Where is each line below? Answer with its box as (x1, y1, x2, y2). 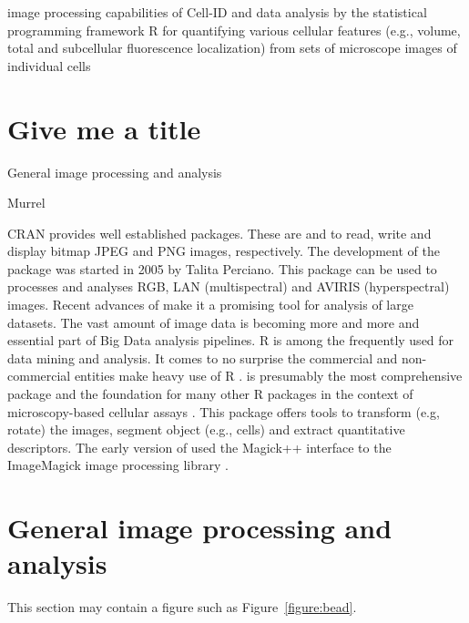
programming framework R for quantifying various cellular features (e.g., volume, (7, 20, 461, 39)
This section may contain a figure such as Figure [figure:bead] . (7, 597, 357, 617)
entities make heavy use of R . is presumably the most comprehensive (74, 366, 463, 385)
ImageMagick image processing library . (7, 455, 229, 475)
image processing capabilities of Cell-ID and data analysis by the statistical (7, 3, 427, 21)
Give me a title (7, 109, 201, 147)
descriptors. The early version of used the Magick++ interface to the (7, 437, 392, 456)
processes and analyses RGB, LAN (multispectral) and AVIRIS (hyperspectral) (7, 277, 450, 296)
